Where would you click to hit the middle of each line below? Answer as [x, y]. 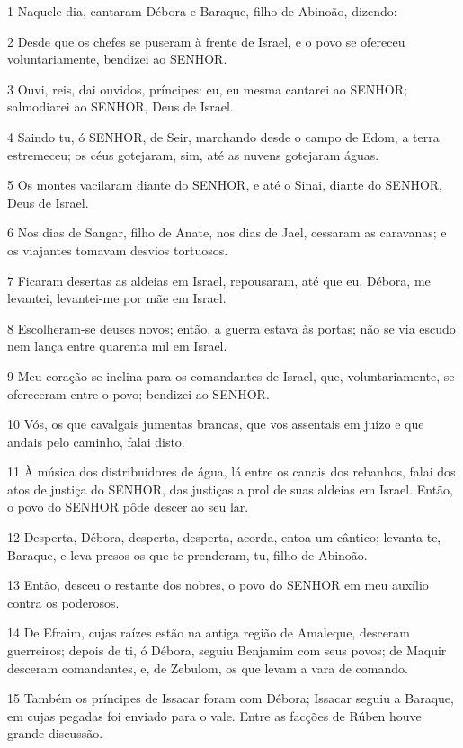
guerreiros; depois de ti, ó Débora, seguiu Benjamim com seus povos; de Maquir [227, 650]
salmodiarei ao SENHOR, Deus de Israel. [120, 107]
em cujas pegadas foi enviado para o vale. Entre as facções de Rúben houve [214, 715]
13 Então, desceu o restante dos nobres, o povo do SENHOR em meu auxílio [218, 585]
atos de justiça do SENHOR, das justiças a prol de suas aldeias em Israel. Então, [230, 489]
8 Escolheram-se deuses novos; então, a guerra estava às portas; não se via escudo [231, 328]
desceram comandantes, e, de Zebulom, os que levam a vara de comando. [208, 668]
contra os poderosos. [63, 602]
